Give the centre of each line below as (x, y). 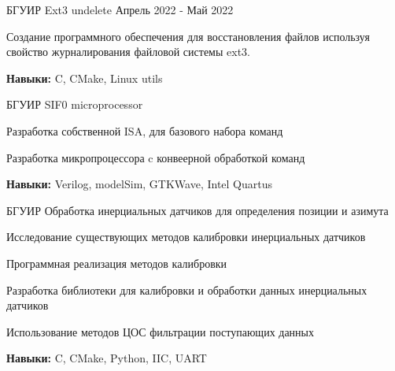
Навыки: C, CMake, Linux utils (85, 78)
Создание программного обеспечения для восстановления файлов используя (188, 36)
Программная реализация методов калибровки (117, 263)
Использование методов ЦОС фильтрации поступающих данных (161, 331)
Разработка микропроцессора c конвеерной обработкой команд (156, 157)
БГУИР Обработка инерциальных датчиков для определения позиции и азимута (197, 210)
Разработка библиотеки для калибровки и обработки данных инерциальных (187, 289)
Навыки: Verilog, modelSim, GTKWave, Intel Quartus (140, 184)
